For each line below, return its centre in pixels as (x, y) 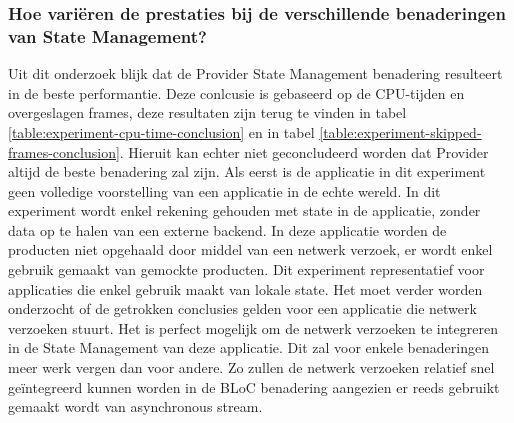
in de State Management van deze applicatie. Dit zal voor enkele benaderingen (248, 347)
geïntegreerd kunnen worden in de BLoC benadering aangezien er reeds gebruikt (254, 386)
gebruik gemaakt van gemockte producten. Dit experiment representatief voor (246, 269)
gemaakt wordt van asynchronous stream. (135, 406)
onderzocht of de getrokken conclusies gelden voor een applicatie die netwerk (242, 308)
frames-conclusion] (64, 151)
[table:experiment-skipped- (400, 131)
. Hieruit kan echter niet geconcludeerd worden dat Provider (304, 151)
